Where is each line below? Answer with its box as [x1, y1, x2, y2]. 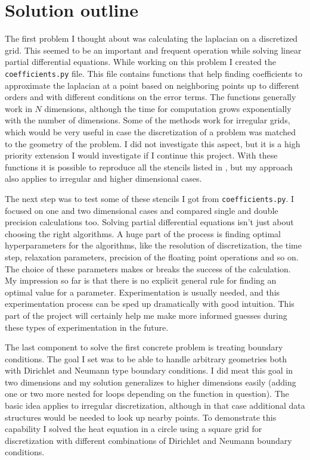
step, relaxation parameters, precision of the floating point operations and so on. [5, 250, 299, 263]
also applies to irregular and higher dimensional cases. [5, 172, 202, 185]
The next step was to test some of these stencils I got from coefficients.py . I [5, 192, 294, 204]
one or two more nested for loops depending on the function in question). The [5, 387, 289, 400]
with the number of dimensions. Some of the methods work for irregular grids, [5, 114, 290, 126]
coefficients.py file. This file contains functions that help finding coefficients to [5, 67, 302, 79]
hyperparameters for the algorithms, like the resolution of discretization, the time [5, 239, 302, 251]
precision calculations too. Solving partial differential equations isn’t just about [5, 216, 294, 228]
